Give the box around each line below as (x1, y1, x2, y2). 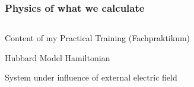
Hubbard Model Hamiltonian (5, 51, 110, 63)
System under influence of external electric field (5, 71, 177, 83)
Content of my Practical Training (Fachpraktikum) (5, 32, 190, 44)
